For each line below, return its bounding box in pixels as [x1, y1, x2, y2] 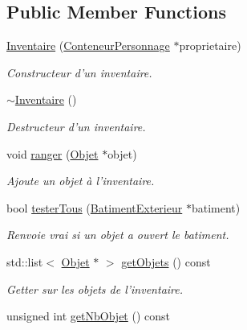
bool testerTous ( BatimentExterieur [6, 199, 183, 216]
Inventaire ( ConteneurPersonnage [6, 37, 170, 54]
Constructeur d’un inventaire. [6, 64, 152, 80]
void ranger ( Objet [6, 145, 99, 162]
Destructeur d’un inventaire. [6, 118, 146, 134]
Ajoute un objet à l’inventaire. [6, 172, 155, 189]
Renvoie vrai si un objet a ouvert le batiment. [6, 226, 229, 243]
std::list [6, 253, 43, 270]
